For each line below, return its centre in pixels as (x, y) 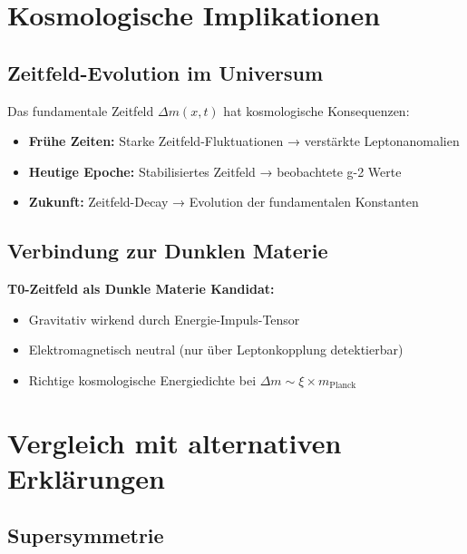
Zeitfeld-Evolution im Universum (165, 72)
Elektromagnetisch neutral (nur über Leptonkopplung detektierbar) (216, 350)
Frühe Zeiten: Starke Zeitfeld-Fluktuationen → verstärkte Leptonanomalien (244, 141)
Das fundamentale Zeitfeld (81, 110)
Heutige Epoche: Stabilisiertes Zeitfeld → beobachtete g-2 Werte (215, 171)
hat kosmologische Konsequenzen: (316, 110)
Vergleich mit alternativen (175, 442)
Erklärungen (86, 477)
